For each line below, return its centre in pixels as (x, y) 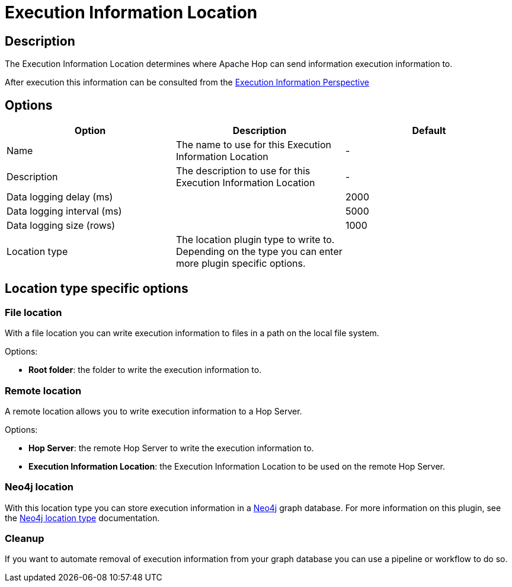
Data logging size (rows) (61, 226)
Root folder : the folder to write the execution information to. (145, 370)
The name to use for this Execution (253, 145)
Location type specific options (97, 289)
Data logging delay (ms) (60, 197)
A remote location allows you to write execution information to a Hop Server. (153, 411)
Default (429, 131)
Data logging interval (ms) (64, 211)
